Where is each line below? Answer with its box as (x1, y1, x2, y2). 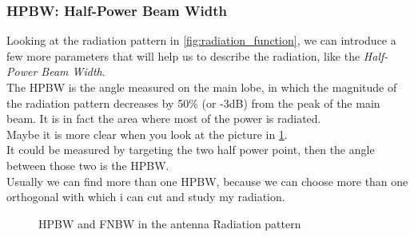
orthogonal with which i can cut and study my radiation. (6, 188, 285, 205)
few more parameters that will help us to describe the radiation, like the (6, 47, 360, 64)
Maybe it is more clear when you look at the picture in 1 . (6, 125, 288, 142)
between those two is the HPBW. (6, 156, 169, 173)
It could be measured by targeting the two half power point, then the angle (6, 141, 375, 158)
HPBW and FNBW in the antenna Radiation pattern (38, 215, 301, 231)
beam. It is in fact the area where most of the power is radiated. (6, 110, 321, 127)
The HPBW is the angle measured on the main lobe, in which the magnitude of (6, 79, 397, 95)
